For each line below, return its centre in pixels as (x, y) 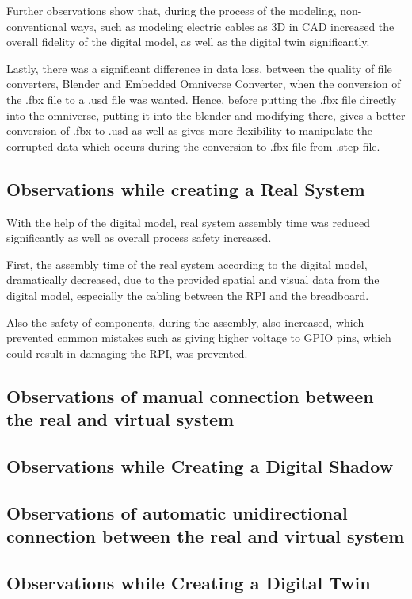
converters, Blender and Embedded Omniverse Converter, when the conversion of (204, 84)
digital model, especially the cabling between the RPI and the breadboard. (188, 295)
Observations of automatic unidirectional (177, 512)
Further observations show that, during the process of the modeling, (172, 10)
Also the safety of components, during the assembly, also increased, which (185, 322)
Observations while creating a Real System (186, 188)
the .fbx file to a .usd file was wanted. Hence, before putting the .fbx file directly (202, 99)
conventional (37, 26)
